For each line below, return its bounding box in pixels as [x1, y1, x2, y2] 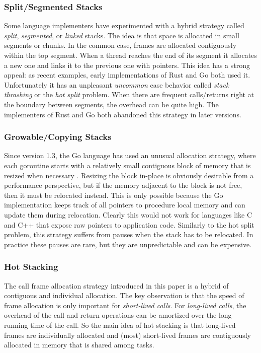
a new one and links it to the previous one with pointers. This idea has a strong [4, 59, 250, 70]
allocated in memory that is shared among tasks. [4, 339, 154, 350]
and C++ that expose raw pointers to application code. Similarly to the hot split [4, 219, 254, 230]
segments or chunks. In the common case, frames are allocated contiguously [4, 40, 237, 50]
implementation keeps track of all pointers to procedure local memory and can [4, 199, 245, 210]
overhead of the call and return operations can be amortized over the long [4, 310, 232, 320]
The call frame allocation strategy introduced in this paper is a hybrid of [4, 280, 229, 291]
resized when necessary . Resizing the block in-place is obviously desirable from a [4, 170, 254, 180]
